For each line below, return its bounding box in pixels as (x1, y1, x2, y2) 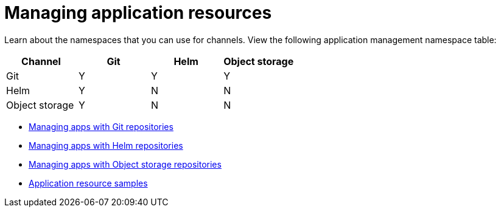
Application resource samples (29, 177, 148, 188)
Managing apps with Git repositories (29, 121, 173, 132)
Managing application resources (4, 2, 272, 23)
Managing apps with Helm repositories (29, 140, 183, 151)
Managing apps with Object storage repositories (29, 159, 222, 169)
